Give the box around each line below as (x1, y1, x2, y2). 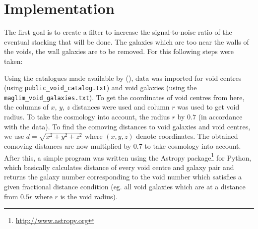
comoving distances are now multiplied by (4, 140, 131, 151)
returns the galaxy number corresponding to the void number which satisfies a (4, 172, 242, 182)
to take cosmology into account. (144, 140, 241, 151)
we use (4, 131, 24, 141)
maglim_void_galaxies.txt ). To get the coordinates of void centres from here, (4, 92, 245, 102)
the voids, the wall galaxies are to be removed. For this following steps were (4, 46, 234, 57)
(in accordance (198, 112, 243, 121)
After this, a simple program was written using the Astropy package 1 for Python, (4, 151, 252, 163)
